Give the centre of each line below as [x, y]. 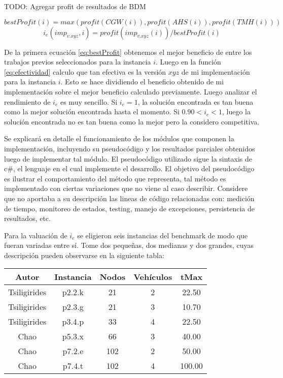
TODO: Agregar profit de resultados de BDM [75, 6]
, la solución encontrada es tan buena [196, 101]
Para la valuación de [36, 235]
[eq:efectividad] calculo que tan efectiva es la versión [85, 71]
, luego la [237, 112]
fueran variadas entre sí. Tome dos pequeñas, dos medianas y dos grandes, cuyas [129, 245]
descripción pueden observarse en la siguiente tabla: [84, 255]
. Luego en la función [188, 62]
